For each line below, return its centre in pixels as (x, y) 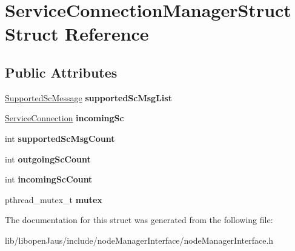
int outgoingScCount (48, 159)
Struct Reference (77, 34)
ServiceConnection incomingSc (65, 118)
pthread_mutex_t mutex (54, 199)
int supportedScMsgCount (60, 138)
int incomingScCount (49, 179)
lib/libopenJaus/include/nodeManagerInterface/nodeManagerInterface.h (139, 240)
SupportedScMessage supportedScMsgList (88, 97)
